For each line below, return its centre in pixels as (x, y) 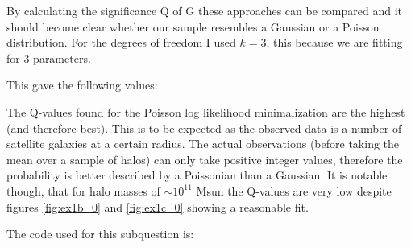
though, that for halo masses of (83, 190)
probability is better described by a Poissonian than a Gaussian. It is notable (197, 175)
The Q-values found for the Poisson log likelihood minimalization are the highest (206, 111)
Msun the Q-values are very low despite (294, 190)
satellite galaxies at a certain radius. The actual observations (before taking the (203, 144)
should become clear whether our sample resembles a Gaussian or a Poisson (193, 26)
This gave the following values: (82, 85)
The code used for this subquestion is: (100, 234)
